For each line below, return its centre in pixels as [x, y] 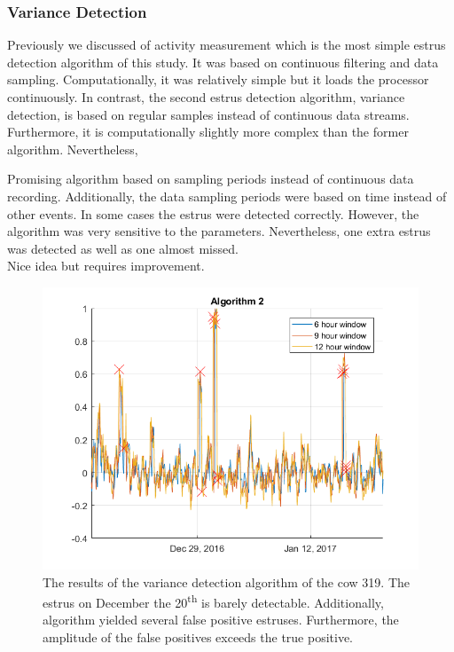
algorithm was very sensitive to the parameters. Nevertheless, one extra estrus [219, 231]
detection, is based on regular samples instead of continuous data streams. [208, 114]
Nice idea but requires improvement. [106, 266]
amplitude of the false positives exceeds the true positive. [198, 636]
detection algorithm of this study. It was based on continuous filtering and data [223, 62]
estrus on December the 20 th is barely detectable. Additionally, [213, 601]
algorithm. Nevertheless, [73, 149]
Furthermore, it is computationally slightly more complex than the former [208, 132]
